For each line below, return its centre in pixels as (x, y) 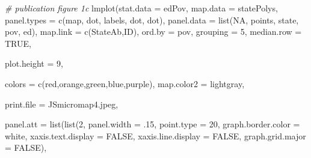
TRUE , (18, 43)
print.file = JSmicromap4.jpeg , (62, 104)
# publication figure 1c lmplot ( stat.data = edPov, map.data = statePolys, (141, 8)
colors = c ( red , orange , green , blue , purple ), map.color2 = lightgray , (125, 83)
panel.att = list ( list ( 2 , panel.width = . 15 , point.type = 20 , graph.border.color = (152, 124)
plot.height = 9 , (34, 63)
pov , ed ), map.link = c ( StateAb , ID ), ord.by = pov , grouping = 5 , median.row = (153, 32)
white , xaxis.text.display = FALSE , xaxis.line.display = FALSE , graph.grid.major (155, 135)
